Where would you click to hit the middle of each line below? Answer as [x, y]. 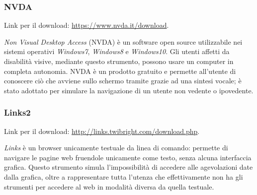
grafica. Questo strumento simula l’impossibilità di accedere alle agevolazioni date [128, 167]
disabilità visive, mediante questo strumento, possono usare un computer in [119, 61]
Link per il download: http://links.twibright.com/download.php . [102, 131]
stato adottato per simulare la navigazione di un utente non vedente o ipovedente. [129, 90]
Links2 [17, 112]
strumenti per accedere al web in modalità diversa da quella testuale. [109, 186]
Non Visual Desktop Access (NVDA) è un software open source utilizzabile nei [123, 41]
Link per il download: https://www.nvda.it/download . [86, 25]
